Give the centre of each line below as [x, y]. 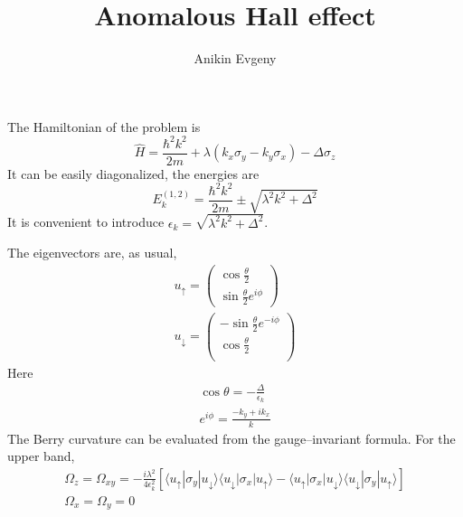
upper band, [41, 456]
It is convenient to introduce [86, 222]
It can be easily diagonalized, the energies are [133, 173]
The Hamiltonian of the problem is [104, 126]
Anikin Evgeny [235, 58]
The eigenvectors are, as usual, [92, 253]
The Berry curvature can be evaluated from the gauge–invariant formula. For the [231, 438]
